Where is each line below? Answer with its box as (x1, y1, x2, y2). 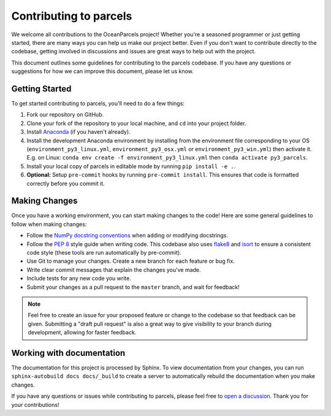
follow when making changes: (11, 220, 87, 228)
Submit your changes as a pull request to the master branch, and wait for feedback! (26, 283, 240, 291)
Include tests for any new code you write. (26, 275, 131, 282)
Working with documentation (11, 347, 126, 358)
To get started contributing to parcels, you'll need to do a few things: (11, 100, 185, 107)
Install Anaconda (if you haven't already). (26, 128, 131, 136)
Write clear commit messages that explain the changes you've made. (26, 266, 202, 273)
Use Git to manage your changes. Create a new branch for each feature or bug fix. (26, 258, 235, 265)
